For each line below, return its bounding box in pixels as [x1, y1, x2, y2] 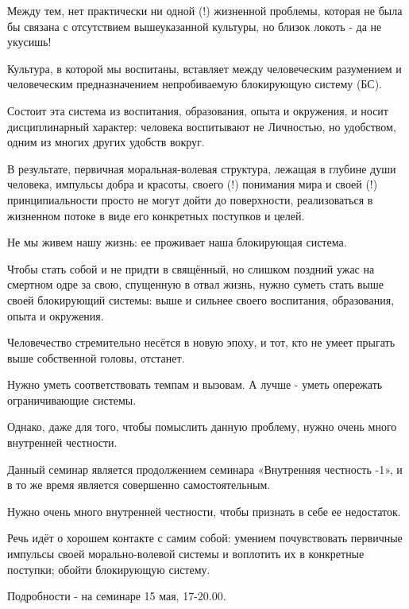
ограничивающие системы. [7, 391, 137, 408]
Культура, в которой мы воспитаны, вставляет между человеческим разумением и [7, 60, 402, 76]
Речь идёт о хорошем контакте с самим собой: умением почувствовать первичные [7, 529, 403, 546]
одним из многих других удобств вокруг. [7, 134, 205, 150]
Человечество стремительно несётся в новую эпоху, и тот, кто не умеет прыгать [7, 334, 395, 351]
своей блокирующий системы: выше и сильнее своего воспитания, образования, [7, 291, 395, 308]
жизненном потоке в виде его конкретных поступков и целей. [7, 207, 305, 223]
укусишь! [7, 33, 52, 50]
